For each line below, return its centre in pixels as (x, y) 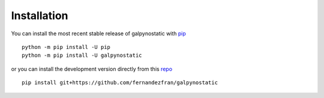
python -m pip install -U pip (66, 47)
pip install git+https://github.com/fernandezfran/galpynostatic (120, 83)
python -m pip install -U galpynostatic (82, 56)
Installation (40, 16)
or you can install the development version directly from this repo (92, 69)
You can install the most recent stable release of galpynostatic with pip (98, 33)
